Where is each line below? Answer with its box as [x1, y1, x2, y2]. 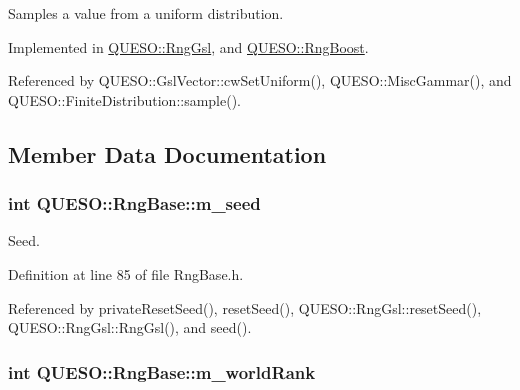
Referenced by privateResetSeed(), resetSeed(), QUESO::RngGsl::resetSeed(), [8, 297, 482, 318]
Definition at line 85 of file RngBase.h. [8, 263, 244, 284]
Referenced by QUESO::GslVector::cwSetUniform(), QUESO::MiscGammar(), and [8, 70, 512, 91]
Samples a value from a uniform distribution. [8, 3, 284, 23]
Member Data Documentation [8, 138, 327, 169]
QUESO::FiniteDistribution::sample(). [8, 89, 242, 110]
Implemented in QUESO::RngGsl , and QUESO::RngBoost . [8, 36, 369, 57]
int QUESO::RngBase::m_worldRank [8, 359, 316, 384]
